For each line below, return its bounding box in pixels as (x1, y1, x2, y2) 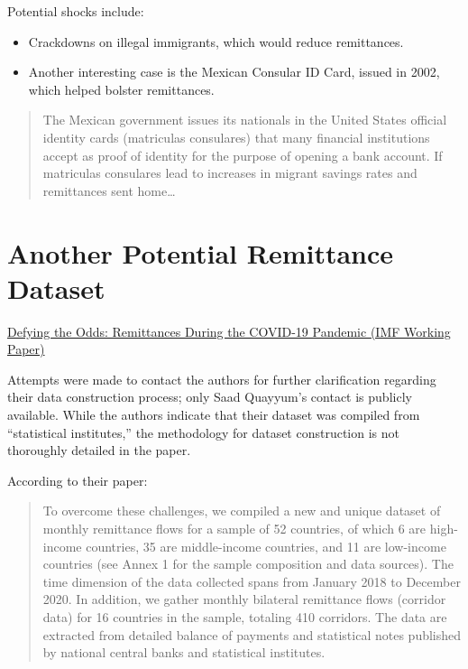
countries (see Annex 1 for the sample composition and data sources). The (42, 554, 454, 573)
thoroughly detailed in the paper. (7, 441, 191, 460)
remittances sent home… (42, 181, 176, 200)
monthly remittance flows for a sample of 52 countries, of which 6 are (42, 519, 427, 537)
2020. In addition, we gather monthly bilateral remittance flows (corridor (42, 590, 446, 609)
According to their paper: (7, 470, 148, 489)
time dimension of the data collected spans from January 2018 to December (42, 571, 461, 590)
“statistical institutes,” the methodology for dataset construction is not (7, 423, 400, 441)
